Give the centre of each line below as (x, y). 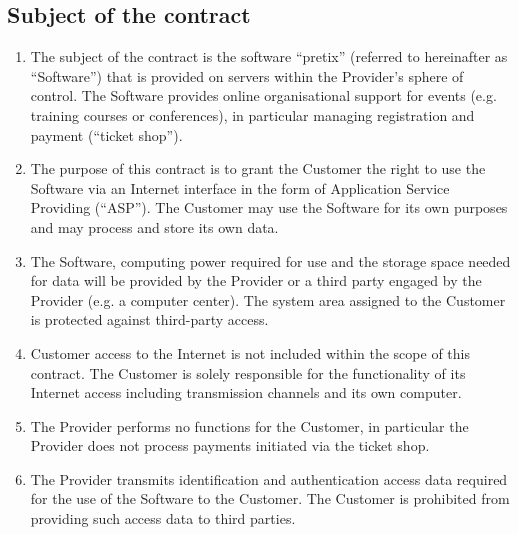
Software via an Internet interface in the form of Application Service (240, 187)
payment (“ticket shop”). (106, 134)
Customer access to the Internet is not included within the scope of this (250, 352)
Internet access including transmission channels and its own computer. (246, 392)
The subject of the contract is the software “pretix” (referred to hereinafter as (269, 56)
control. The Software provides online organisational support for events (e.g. (263, 95)
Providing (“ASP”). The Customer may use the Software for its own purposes (269, 207)
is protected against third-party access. (149, 319)
